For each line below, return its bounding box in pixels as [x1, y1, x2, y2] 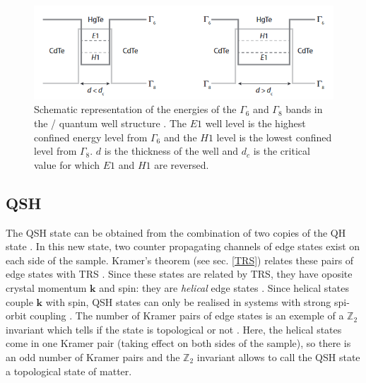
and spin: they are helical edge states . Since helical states [99, 280, 350, 295]
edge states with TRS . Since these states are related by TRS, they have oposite [6, 266, 353, 281]
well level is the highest [205, 115, 306, 130]
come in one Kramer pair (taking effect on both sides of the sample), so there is [6, 336, 351, 350]
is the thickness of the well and [104, 143, 239, 158]
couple [6, 294, 33, 309]
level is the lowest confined [216, 129, 332, 144]
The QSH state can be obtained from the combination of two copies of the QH [6, 225, 346, 240]
